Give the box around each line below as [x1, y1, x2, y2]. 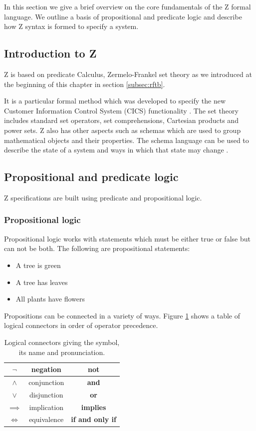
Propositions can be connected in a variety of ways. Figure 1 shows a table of [4, 310, 240, 320]
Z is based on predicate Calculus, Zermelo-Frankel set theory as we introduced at [4, 68, 252, 79]
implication [29, 401, 63, 412]
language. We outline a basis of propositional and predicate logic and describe [4, 11, 242, 21]
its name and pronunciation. [18, 346, 105, 357]
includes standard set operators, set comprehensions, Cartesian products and [4, 115, 239, 125]
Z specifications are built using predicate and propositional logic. [4, 192, 202, 202]
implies [81, 401, 106, 412]
